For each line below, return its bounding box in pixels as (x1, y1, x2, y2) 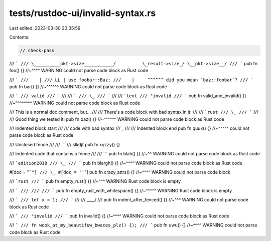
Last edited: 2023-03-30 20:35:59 (9, 25, 81, 31)
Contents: (9, 34, 30, 40)
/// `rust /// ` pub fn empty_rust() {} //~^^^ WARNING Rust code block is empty (9, 178, 181, 184)
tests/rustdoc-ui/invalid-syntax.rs (9, 8, 156, 19)
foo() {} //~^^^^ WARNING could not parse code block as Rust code (9, 68, 148, 74)
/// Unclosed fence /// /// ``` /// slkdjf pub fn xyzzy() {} (9, 141, 120, 147)
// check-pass (20, 48, 55, 53)
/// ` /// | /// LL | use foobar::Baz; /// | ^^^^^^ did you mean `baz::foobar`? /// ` (9, 77, 253, 83)
